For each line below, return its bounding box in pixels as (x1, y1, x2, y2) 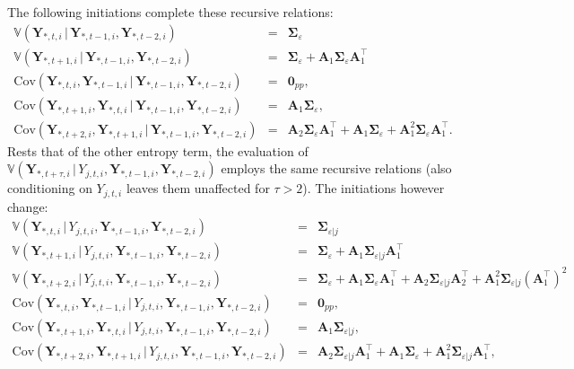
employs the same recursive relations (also (221, 159, 452, 178)
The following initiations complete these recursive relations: (7, 3, 334, 21)
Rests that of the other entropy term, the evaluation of (7, 141, 309, 160)
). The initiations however (302, 179, 445, 198)
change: (7, 197, 48, 215)
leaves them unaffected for (126, 179, 270, 198)
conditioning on (7, 179, 92, 198)
